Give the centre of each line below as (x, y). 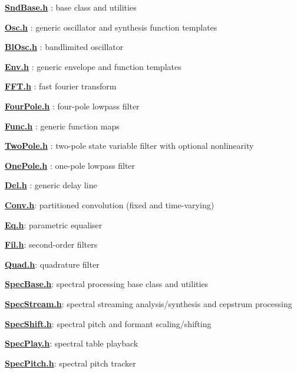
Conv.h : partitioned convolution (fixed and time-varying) (110, 204)
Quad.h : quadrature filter (52, 264)
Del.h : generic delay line (51, 185)
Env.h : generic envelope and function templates (93, 66)
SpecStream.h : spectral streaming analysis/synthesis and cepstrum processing (148, 303)
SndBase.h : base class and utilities (71, 7)
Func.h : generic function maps (62, 126)
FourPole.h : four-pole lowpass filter (72, 106)
